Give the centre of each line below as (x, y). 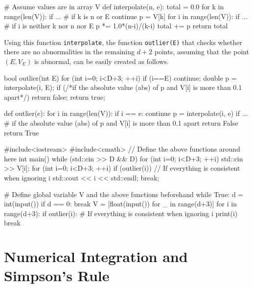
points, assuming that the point (202, 52)
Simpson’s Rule (57, 276)
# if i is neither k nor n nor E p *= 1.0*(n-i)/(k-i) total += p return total (116, 26)
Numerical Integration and (96, 256)
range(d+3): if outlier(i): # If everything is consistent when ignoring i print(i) (121, 213)
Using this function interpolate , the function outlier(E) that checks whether (123, 42)
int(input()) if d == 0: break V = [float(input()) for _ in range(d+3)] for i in (120, 204)
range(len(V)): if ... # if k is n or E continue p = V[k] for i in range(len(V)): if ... (126, 16)
